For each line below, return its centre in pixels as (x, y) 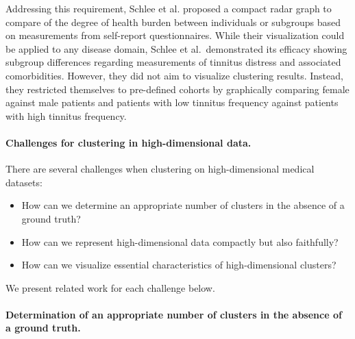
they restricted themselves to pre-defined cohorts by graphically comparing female (177, 89)
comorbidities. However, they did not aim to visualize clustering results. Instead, (174, 75)
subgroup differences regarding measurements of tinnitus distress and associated (173, 62)
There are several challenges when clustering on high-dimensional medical (160, 169)
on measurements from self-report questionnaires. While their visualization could (175, 35)
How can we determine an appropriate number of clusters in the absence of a (183, 205)
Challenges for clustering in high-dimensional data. (128, 142)
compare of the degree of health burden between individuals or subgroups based (173, 22)
